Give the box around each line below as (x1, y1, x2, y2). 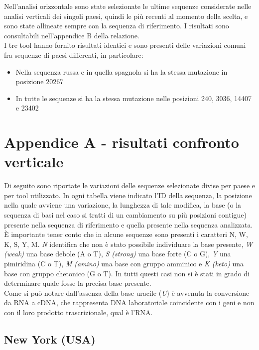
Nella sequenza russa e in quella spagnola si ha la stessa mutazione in (15, 66, 228, 77)
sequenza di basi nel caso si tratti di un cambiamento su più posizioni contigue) (4, 210, 247, 220)
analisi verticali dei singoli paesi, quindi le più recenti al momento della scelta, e (4, 10, 248, 21)
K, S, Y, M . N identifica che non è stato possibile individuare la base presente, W (4, 238, 253, 249)
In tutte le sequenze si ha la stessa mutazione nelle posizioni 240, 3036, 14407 (15, 93, 252, 103)
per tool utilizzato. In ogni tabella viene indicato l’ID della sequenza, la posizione (4, 190, 252, 200)
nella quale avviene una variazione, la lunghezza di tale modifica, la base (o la (4, 200, 242, 210)
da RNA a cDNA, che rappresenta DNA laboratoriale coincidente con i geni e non (4, 297, 255, 308)
